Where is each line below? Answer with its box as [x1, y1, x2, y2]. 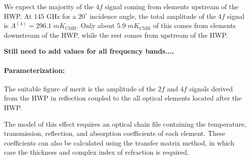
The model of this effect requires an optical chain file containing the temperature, [4, 118, 247, 129]
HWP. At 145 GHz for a [4, 11, 76, 21]
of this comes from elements [153, 20, 236, 30]
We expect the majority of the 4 [4, 1, 100, 11]
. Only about [76, 20, 115, 30]
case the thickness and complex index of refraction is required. [4, 147, 189, 157]
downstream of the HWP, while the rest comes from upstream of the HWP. [4, 29, 228, 40]
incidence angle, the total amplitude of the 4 [89, 11, 222, 21]
